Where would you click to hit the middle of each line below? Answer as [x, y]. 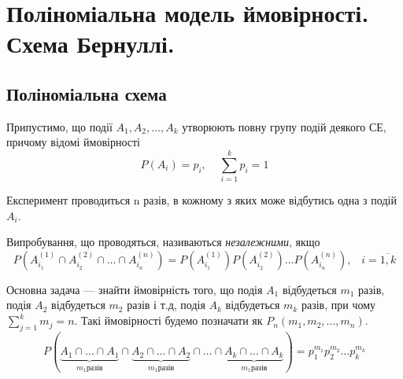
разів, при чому [338, 305]
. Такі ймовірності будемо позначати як [168, 320]
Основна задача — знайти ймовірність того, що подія [135, 289]
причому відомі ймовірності [73, 142]
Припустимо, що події [59, 126]
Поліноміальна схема [87, 93]
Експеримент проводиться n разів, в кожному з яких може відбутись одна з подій [201, 200]
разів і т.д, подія [166, 305]
